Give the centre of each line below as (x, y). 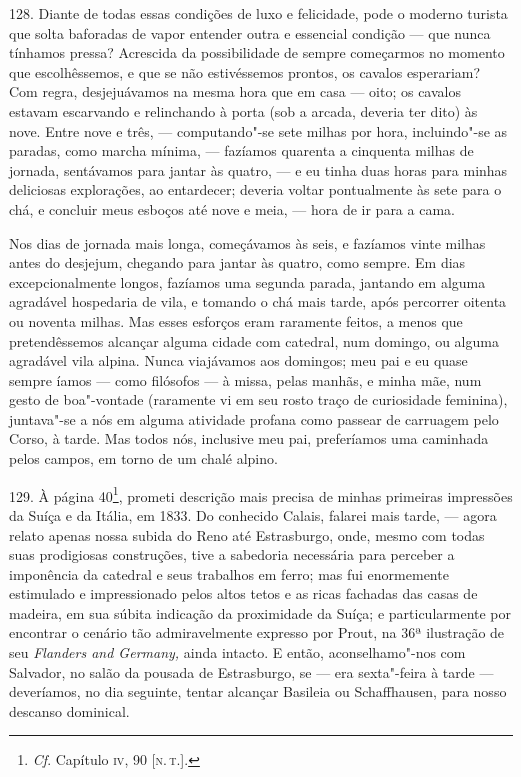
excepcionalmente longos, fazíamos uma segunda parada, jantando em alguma (247, 281)
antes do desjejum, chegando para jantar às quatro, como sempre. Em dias (237, 262)
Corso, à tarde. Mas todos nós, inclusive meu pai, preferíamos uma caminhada (249, 438)
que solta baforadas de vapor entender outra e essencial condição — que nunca (250, 32)
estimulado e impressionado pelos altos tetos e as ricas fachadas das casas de (243, 593)
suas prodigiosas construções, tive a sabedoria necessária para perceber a (232, 554)
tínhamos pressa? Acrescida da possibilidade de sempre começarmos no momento (257, 52)
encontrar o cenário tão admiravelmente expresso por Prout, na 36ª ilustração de (257, 632)
